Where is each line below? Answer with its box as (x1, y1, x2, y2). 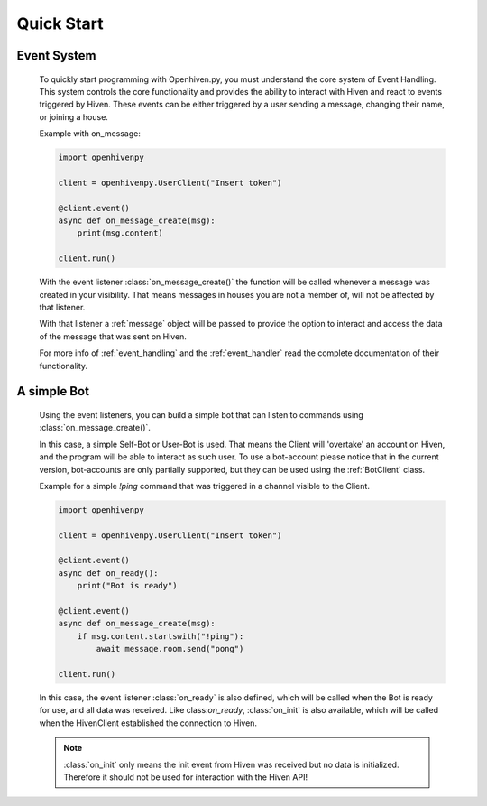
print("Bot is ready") (77, 580, 178, 591)
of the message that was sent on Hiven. (39, 330, 187, 342)
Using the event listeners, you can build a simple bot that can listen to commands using (39, 409, 364, 420)
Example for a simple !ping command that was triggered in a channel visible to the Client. (39, 480, 370, 491)
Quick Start (16, 14, 104, 33)
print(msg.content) (77, 228, 164, 238)
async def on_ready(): (58, 568, 159, 578)
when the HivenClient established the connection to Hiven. (39, 718, 257, 728)
